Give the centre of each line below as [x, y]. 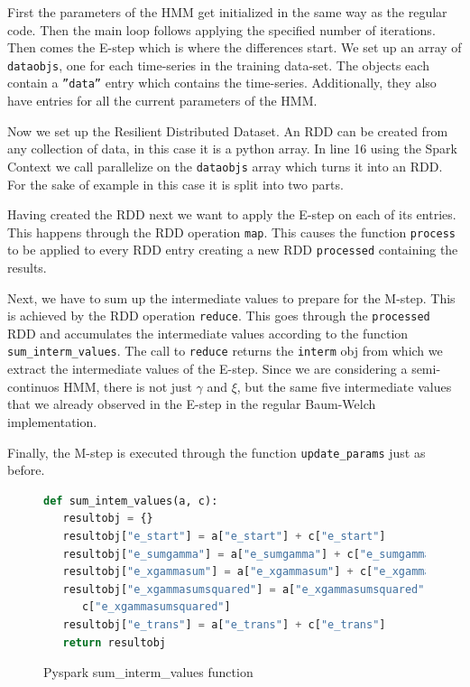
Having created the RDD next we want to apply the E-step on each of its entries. [232, 214]
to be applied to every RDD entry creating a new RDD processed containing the [233, 250]
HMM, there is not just [128, 386]
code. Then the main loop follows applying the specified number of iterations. [221, 29]
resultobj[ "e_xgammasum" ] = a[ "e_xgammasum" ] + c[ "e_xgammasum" [260, 572]
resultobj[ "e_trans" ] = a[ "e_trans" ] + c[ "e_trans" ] [224, 624]
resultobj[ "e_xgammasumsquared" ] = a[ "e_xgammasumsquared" [244, 589]
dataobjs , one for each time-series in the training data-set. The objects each [218, 65]
